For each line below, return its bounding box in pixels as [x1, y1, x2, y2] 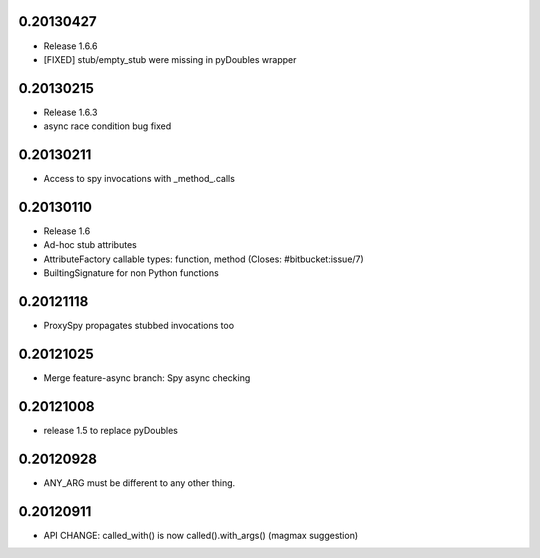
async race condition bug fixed [43, 120, 172, 132]
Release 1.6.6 [43, 40, 98, 52]
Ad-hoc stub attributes [43, 239, 137, 251]
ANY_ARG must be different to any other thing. [43, 476, 236, 489]
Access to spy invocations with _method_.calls [43, 173, 235, 185]
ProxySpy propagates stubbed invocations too [43, 320, 235, 332]
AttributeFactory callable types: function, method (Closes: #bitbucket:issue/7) [43, 253, 364, 265]
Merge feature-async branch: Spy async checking [43, 372, 251, 384]
